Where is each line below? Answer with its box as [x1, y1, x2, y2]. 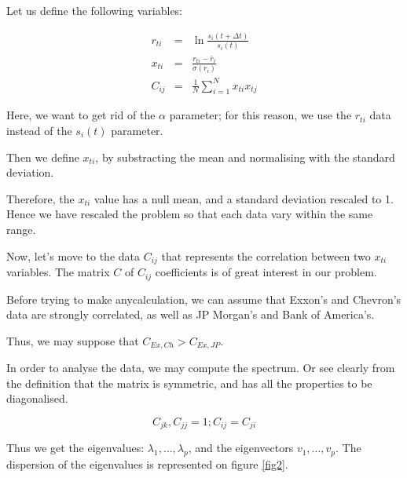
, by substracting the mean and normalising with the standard [95, 148, 395, 165]
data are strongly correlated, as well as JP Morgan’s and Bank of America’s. [6, 306, 375, 323]
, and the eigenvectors [188, 440, 294, 456]
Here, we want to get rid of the [6, 107, 156, 123]
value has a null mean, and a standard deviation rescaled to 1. [93, 190, 394, 206]
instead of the [6, 122, 72, 139]
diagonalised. [6, 390, 68, 407]
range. [6, 221, 36, 237]
